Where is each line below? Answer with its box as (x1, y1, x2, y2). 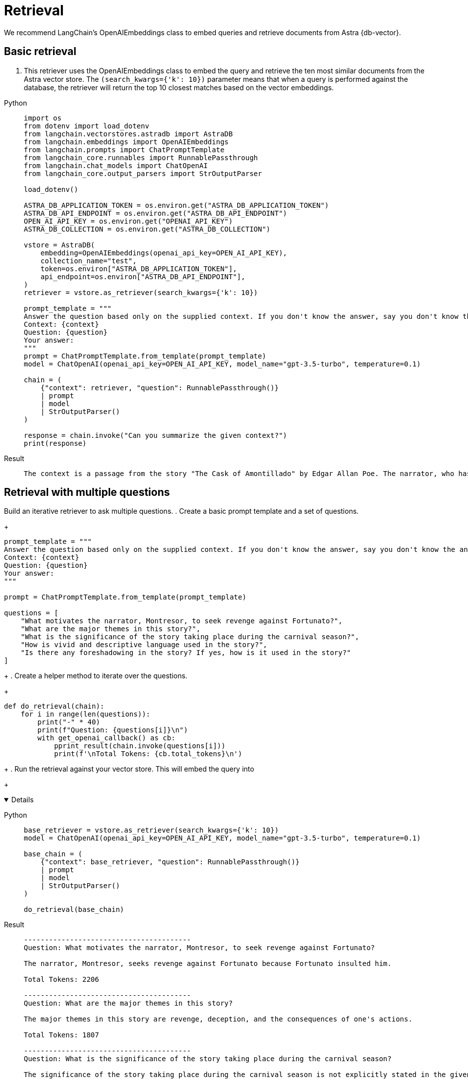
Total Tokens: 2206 (24, 975, 99, 984)
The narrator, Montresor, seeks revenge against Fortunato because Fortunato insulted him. (24, 960, 392, 968)
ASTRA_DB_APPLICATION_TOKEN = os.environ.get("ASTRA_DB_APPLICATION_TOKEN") (24, 201, 329, 209)
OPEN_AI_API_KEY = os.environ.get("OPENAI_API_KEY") (24, 217, 233, 225)
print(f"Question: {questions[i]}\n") (37, 726, 188, 734)
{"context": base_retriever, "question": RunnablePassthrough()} (40, 858, 300, 866)
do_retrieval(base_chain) (24, 905, 124, 914)
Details (11, 795, 34, 804)
